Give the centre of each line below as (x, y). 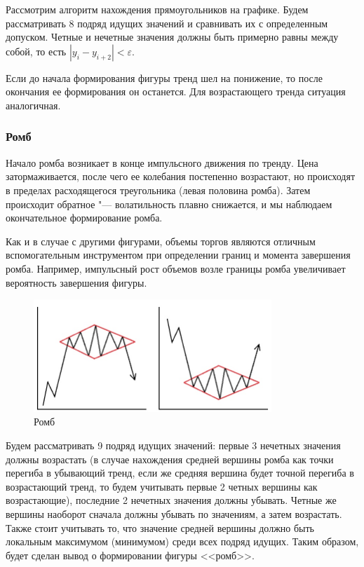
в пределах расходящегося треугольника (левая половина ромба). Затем (158, 190)
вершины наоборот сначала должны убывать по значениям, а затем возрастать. (174, 513)
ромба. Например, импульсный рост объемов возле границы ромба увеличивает (176, 268)
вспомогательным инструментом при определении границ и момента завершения (178, 255)
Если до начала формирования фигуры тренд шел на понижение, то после (164, 77)
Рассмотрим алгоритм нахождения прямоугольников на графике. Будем (157, 9)
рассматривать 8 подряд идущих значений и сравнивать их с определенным (167, 23)
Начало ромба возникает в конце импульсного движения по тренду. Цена (162, 162)
